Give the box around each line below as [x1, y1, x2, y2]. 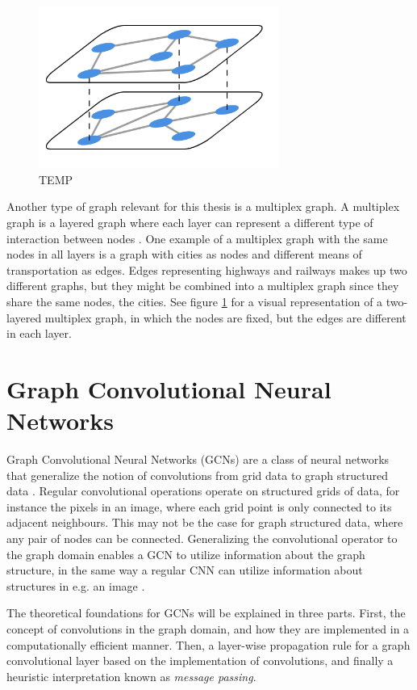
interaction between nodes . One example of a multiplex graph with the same [6, 229, 388, 246]
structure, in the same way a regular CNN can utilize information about [6, 562, 363, 579]
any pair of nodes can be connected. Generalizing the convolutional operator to [6, 530, 398, 547]
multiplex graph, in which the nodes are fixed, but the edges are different [44, 309, 407, 326]
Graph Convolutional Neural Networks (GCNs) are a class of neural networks [6, 451, 390, 468]
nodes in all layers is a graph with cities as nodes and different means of [6, 246, 362, 263]
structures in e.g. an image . [6, 577, 145, 594]
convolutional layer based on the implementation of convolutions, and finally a [6, 652, 394, 669]
